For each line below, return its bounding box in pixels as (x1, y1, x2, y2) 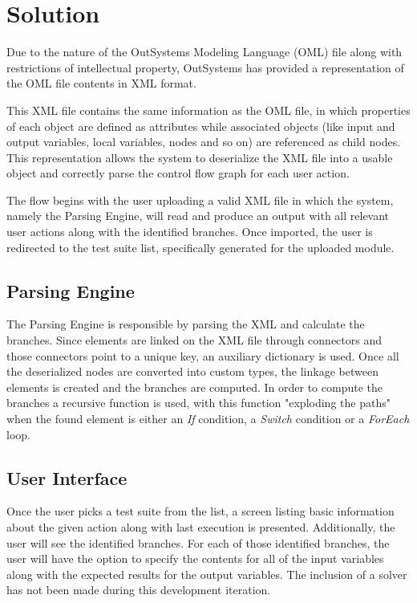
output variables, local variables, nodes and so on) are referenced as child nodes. (6, 133, 401, 150)
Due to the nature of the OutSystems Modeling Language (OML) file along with (6, 43, 403, 60)
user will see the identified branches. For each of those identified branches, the (6, 534, 390, 551)
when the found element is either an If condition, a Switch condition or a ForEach (6, 410, 410, 427)
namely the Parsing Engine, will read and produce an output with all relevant (6, 207, 390, 224)
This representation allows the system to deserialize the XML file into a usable (6, 149, 393, 165)
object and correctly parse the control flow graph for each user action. (6, 165, 350, 181)
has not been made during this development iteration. (6, 581, 271, 598)
